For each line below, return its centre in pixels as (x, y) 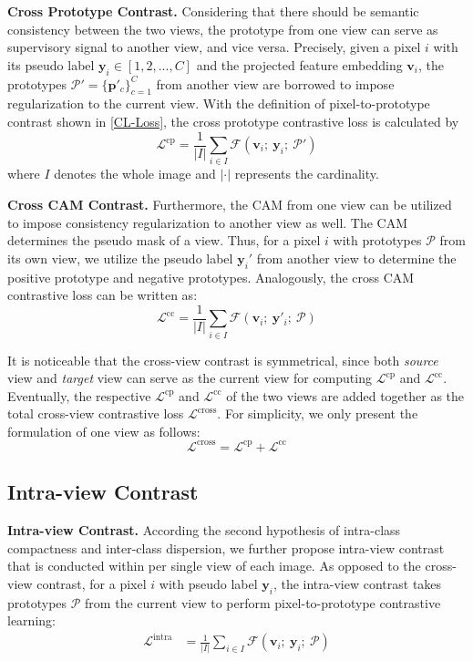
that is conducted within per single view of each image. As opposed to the (214, 566)
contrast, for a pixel (92, 583)
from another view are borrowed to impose (275, 83)
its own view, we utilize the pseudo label (120, 258)
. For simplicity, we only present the (318, 413)
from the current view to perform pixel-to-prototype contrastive (263, 602)
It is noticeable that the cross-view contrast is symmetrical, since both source (223, 360)
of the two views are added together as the (345, 395)
